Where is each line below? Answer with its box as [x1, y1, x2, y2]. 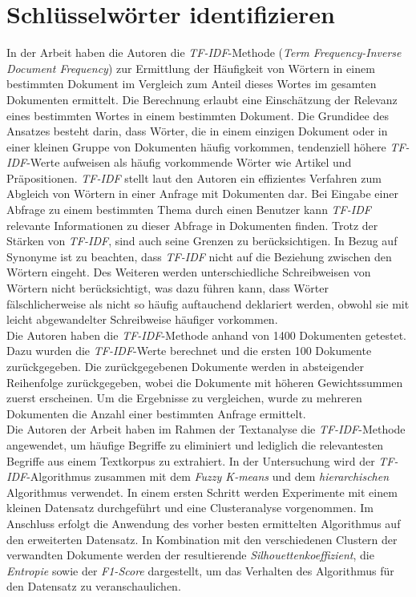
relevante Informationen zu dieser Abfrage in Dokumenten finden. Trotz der [6, 216, 378, 233]
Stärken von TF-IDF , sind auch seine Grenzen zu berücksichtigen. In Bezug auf [6, 232, 398, 249]
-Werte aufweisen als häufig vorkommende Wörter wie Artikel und [26, 154, 352, 171]
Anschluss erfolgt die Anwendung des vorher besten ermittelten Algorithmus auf [6, 514, 401, 531]
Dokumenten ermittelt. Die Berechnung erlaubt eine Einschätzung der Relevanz [6, 91, 398, 107]
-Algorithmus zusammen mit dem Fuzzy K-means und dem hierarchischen [26, 468, 390, 485]
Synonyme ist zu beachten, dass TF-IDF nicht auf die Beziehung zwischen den [6, 248, 392, 264]
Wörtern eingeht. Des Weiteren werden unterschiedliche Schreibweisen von [6, 264, 371, 280]
